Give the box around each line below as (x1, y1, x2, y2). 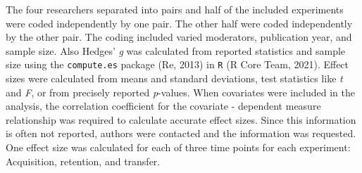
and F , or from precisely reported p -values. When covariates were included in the (6, 84, 355, 99)
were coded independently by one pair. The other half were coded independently (6, 15, 353, 30)
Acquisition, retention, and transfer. (6, 153, 161, 168)
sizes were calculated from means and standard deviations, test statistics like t (6, 71, 343, 86)
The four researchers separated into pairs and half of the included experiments (6, 2, 344, 16)
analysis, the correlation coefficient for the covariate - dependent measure (6, 98, 321, 113)
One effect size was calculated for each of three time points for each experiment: (6, 140, 351, 154)
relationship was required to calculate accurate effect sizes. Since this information (6, 112, 356, 127)
